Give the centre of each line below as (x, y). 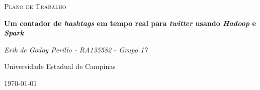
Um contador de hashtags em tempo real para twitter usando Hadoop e (130, 23)
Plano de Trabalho (35, 6)
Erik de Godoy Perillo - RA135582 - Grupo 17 (76, 49)
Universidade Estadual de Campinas (60, 66)
